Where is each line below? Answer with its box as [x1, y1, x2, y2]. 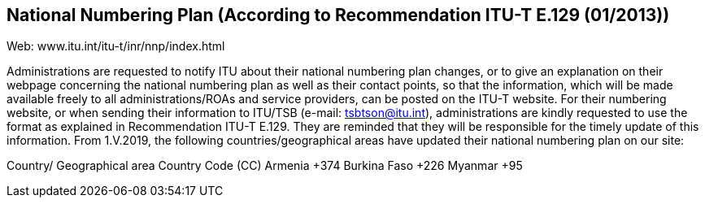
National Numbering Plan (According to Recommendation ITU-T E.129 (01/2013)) [7, 5, 670, 25]
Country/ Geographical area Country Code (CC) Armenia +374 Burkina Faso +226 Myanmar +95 [7, 158, 523, 173]
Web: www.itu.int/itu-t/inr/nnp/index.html [7, 39, 225, 54]
